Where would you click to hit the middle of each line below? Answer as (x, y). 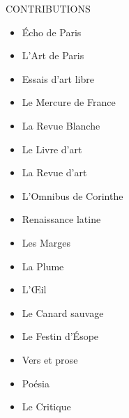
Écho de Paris (52, 32)
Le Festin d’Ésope (60, 336)
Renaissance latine (61, 219)
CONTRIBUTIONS (48, 8)
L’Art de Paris (53, 55)
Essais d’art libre (58, 78)
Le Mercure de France (69, 102)
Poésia (36, 383)
